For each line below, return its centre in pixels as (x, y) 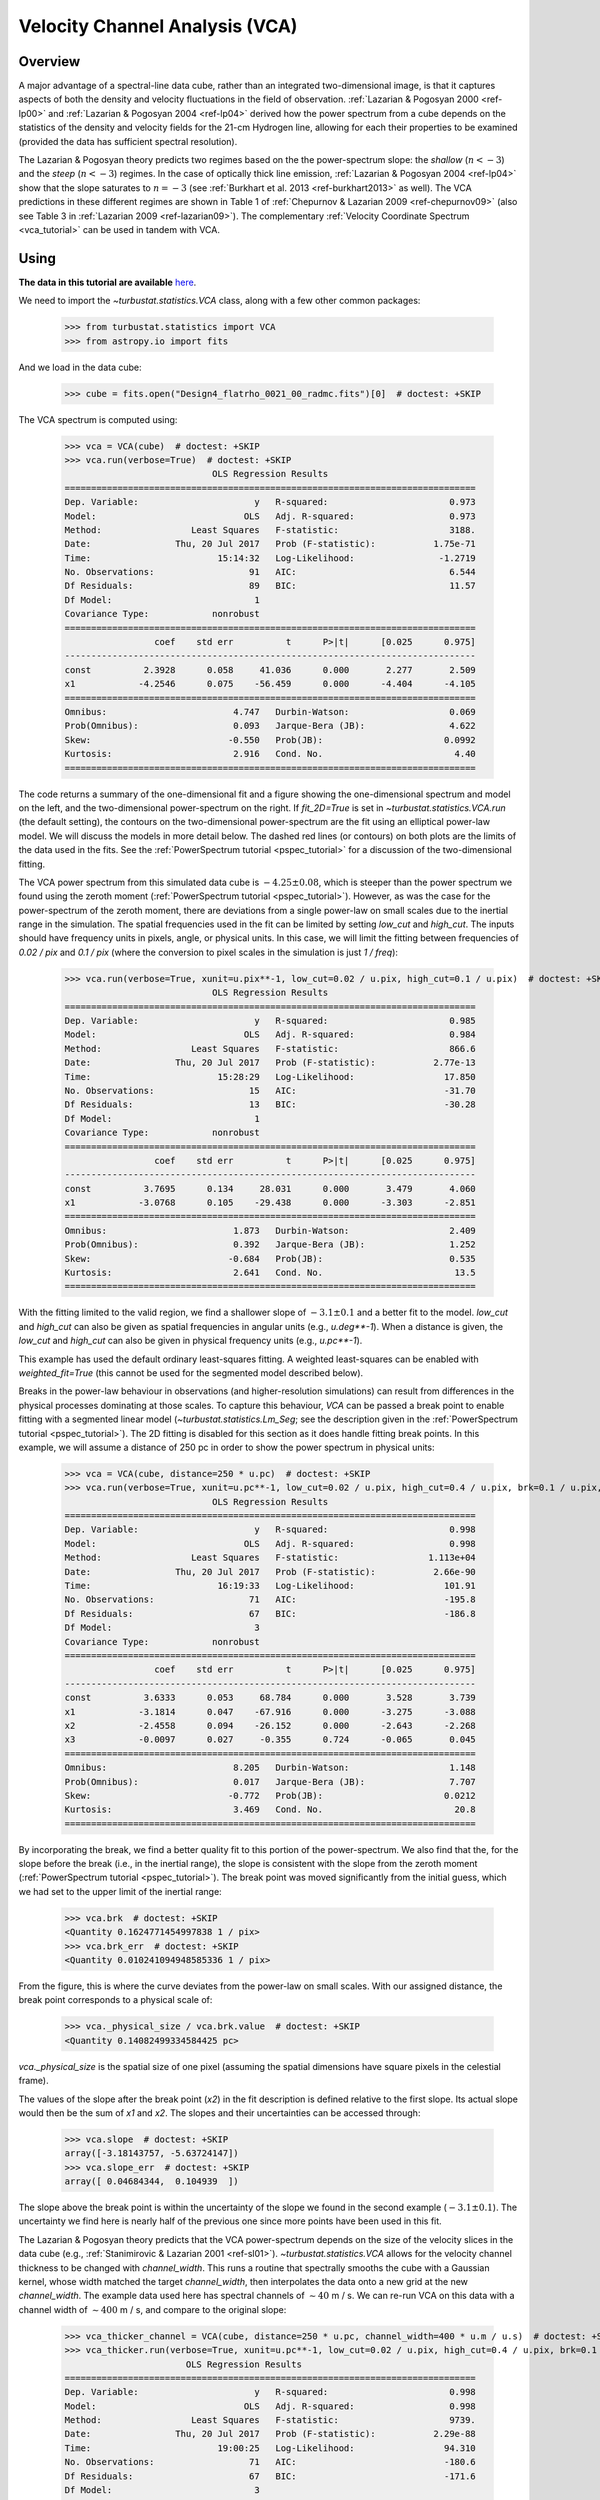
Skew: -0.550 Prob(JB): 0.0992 (270, 739)
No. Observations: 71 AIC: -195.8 (270, 1599)
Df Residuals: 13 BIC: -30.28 (270, 1104)
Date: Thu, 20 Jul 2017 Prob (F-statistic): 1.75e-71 (270, 544)
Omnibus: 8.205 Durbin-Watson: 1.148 (270, 1768)
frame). (33, 2081)
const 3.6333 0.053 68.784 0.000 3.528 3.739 (270, 1698)
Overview (49, 61)
